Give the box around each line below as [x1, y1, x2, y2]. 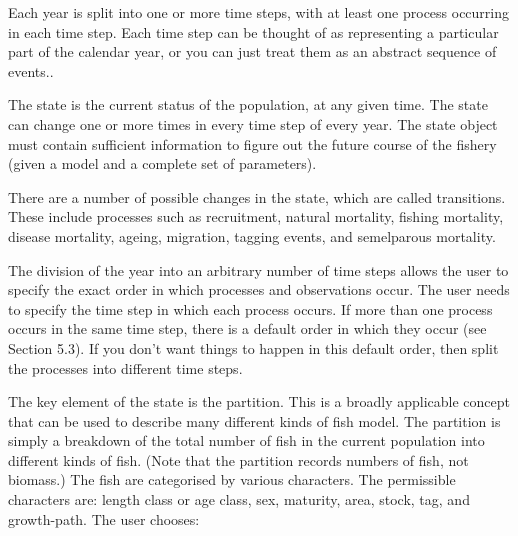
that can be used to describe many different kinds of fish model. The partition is [8, 410, 501, 431]
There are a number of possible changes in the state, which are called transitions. [8, 186, 506, 207]
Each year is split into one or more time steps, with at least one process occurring [8, 2, 510, 22]
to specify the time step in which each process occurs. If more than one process [8, 298, 493, 319]
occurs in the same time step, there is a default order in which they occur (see [8, 318, 487, 339]
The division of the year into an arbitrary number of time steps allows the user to [8, 259, 509, 280]
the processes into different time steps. [8, 357, 243, 378]
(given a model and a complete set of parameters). [8, 153, 317, 174]
